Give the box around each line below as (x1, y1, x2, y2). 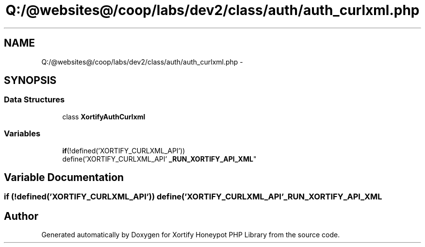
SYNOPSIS (4, 74, 57, 87)
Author (4, 210, 38, 222)
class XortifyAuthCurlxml (62, 112, 146, 121)
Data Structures (4, 95, 65, 105)
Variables (4, 129, 41, 139)
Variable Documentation (4, 171, 124, 183)
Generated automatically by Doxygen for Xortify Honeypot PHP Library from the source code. (41, 231, 340, 239)
